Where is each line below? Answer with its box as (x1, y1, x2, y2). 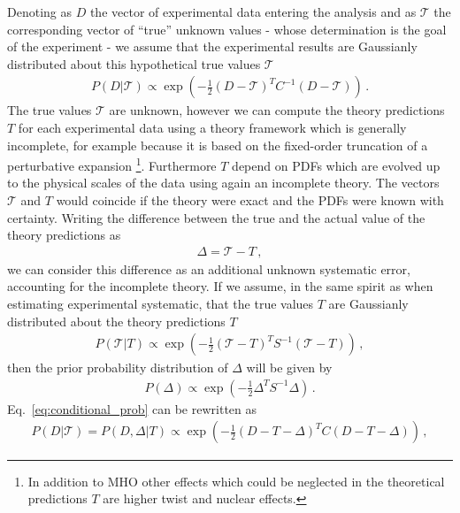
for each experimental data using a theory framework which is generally (18, 119, 407, 136)
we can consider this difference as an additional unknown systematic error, (7, 259, 410, 278)
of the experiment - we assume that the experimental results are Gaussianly (7, 37, 418, 56)
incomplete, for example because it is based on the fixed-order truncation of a (7, 135, 428, 154)
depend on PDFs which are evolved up (232, 156, 441, 174)
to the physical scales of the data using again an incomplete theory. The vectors (7, 173, 440, 192)
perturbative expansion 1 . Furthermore (7, 154, 217, 174)
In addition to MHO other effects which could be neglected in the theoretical (27, 471, 445, 490)
